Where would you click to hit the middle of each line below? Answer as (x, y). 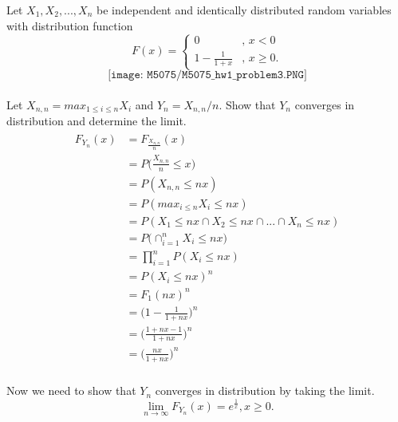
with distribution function (70, 25)
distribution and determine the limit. (97, 121)
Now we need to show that (71, 390)
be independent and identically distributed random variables (244, 10)
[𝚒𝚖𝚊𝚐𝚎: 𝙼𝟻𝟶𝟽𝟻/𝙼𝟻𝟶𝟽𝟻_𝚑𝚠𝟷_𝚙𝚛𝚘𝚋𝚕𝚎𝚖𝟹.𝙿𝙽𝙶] (207, 75)
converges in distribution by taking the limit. (265, 390)
